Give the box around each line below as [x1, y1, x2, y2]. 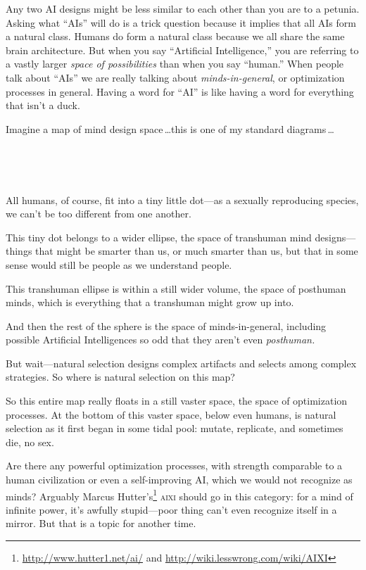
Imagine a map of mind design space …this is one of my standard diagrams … [6, 121, 334, 136]
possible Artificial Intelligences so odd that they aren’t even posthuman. [6, 332, 315, 347]
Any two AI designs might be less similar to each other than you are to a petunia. [6, 1, 360, 15]
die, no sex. [6, 434, 54, 449]
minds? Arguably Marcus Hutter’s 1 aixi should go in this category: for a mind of [6, 486, 353, 503]
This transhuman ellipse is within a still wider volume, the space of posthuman [6, 281, 346, 296]
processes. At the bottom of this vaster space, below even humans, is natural [6, 407, 336, 422]
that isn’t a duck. [6, 98, 80, 113]
